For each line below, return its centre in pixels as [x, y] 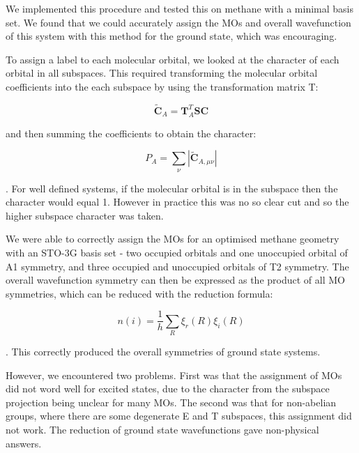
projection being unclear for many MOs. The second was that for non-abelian [171, 402]
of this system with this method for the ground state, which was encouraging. [171, 36]
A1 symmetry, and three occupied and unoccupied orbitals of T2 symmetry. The [177, 266]
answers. [24, 443]
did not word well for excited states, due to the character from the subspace [168, 389]
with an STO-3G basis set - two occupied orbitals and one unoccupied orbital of [177, 252]
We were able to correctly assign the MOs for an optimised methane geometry [173, 239]
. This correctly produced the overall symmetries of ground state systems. [163, 352]
